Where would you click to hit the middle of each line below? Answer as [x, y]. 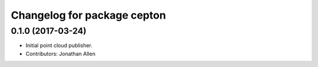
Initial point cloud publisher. [59, 45]
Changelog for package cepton [88, 15]
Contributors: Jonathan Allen [60, 54]
